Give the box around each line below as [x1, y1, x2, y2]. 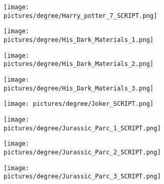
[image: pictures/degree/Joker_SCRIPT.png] [4, 100, 154, 108]
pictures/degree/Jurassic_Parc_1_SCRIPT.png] [4, 124, 161, 132]
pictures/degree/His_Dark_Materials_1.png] [4, 36, 154, 43]
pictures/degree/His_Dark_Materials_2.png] [4, 60, 154, 68]
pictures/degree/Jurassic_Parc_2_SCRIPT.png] [4, 148, 161, 156]
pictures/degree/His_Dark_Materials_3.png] [4, 84, 154, 92]
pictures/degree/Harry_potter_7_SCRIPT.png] [4, 12, 157, 19]
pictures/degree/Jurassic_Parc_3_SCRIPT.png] [4, 173, 161, 180]
